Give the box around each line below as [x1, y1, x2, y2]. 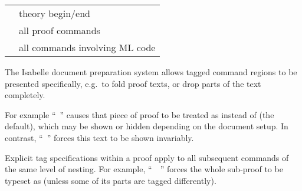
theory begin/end [19, 6, 90, 20]
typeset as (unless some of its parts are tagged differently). [5, 174, 216, 186]
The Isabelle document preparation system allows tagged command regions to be [5, 66, 297, 78]
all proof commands [19, 24, 100, 37]
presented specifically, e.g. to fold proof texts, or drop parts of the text [5, 77, 261, 89]
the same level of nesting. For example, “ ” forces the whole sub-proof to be [5, 163, 283, 175]
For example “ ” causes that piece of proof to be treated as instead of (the [5, 108, 274, 120]
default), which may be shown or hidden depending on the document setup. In [5, 120, 288, 132]
